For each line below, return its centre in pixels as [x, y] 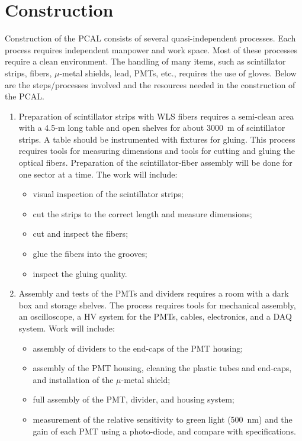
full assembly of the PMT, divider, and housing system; [134, 399]
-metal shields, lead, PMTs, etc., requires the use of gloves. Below [178, 73]
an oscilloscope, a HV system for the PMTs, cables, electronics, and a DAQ [155, 316]
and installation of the [73, 379]
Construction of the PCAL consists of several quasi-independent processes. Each [150, 38]
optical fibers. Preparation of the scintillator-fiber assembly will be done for [155, 162]
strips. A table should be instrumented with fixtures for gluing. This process [157, 139]
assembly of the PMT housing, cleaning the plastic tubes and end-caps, [162, 368]
